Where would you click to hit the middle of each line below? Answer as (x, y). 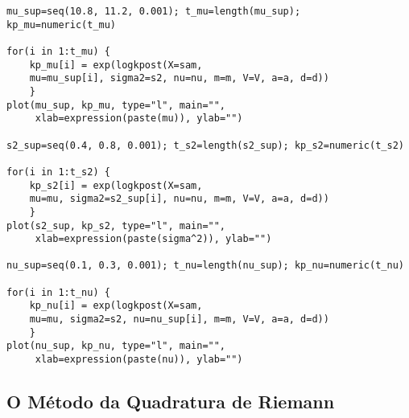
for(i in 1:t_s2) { (58, 172)
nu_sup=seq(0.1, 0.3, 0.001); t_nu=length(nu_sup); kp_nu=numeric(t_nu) (205, 266)
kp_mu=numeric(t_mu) (62, 25)
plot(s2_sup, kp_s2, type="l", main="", (116, 225)
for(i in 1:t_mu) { (58, 51)
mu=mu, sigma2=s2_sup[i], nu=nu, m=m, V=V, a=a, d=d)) (179, 199)
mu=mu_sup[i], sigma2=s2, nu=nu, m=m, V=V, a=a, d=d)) (179, 78)
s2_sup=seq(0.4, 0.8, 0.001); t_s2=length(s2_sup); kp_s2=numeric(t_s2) (205, 145)
